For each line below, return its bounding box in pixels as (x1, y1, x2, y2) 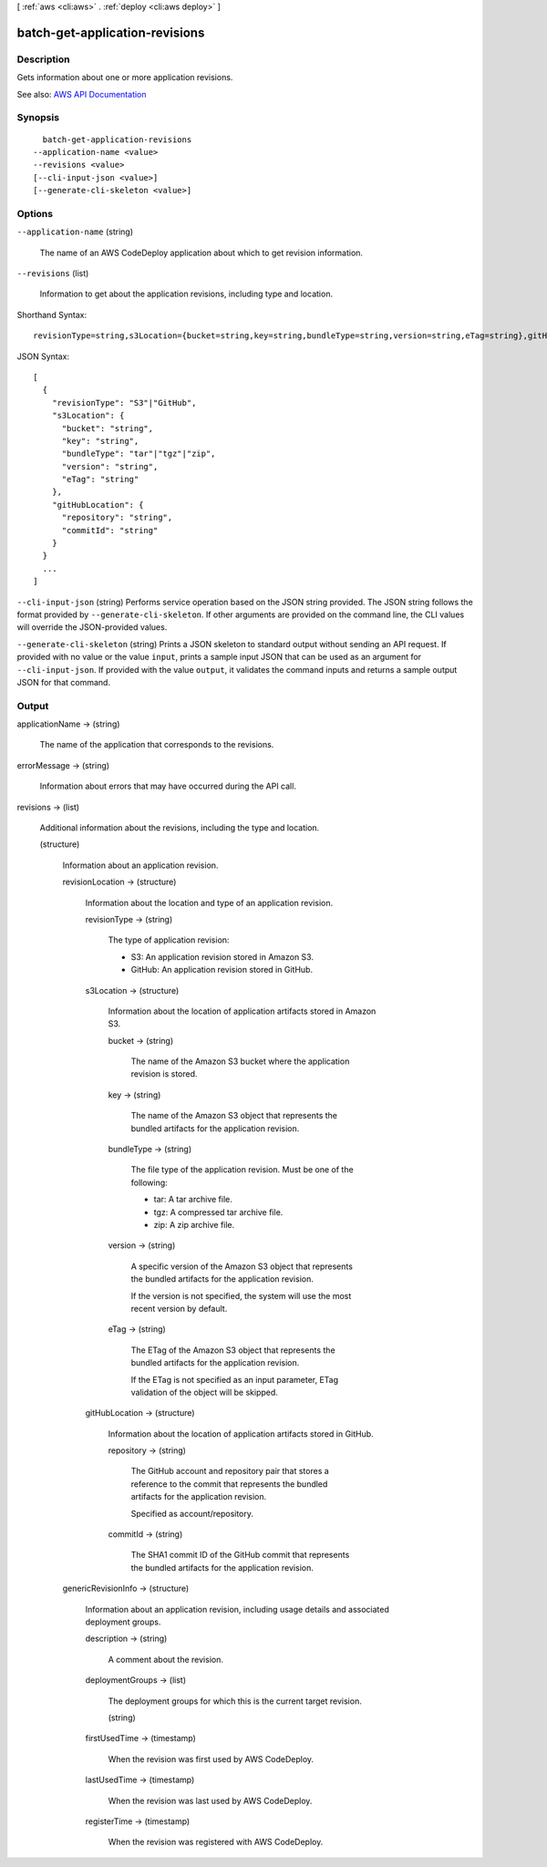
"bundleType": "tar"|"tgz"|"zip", (61, 449, 216, 459)
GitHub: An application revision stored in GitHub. (130, 964, 314, 975)
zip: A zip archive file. (153, 1220, 235, 1230)
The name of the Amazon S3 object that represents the (130, 1110, 337, 1121)
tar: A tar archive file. (153, 1194, 232, 1205)
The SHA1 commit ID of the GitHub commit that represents (130, 1550, 350, 1561)
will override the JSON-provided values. (16, 622, 168, 633)
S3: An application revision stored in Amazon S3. (130, 951, 315, 962)
